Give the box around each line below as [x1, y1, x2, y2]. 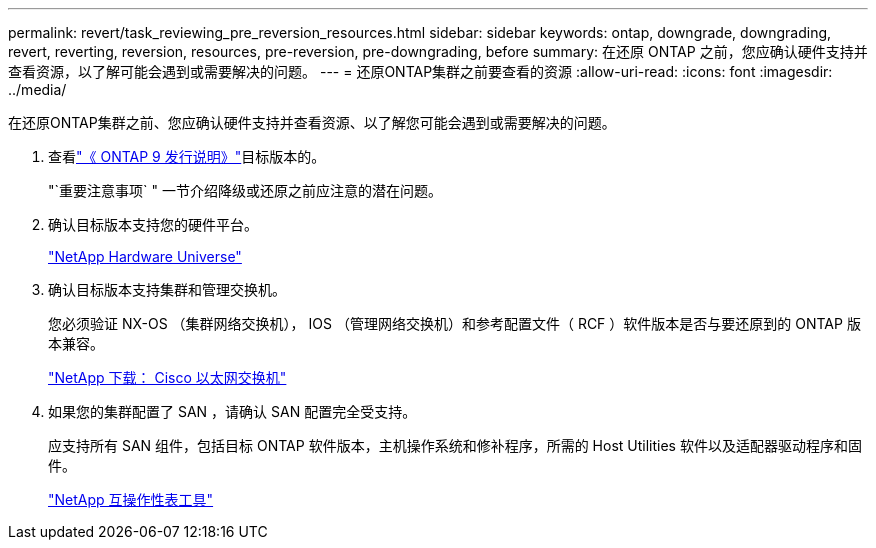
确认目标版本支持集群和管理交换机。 [48, 281, 286, 298]
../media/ [8, 81, 67, 98]
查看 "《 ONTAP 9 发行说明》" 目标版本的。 [48, 148, 326, 165]
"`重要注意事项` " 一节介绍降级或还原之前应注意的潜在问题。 [48, 182, 442, 199]
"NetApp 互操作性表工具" [48, 491, 214, 508]
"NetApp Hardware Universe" [48, 248, 242, 265]
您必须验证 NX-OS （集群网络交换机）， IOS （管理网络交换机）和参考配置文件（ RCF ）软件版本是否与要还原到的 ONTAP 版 [48, 315, 861, 332]
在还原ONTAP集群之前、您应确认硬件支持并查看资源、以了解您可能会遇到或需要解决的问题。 [8, 114, 616, 131]
